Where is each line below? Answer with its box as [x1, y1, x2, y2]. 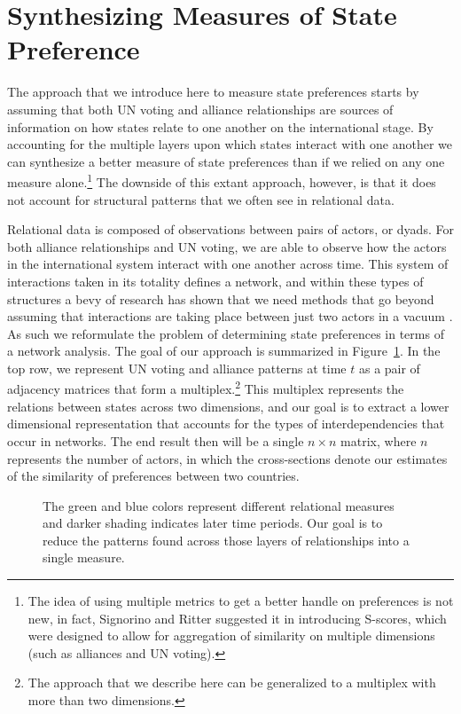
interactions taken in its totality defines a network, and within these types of [7, 271, 424, 290]
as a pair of [358, 358, 420, 377]
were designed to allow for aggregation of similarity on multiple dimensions [27, 626, 435, 645]
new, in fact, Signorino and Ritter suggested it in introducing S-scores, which [27, 608, 447, 627]
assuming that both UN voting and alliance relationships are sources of [7, 99, 394, 118]
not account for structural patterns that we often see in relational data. [7, 190, 395, 208]
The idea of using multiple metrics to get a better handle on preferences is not [27, 592, 454, 610]
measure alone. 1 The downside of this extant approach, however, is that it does [7, 170, 436, 191]
